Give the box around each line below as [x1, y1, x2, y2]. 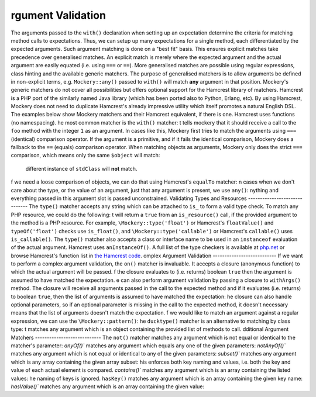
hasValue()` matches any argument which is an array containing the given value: [11, 383, 205, 390]
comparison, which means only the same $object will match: [11, 152, 160, 159]
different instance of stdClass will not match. [25, 165, 138, 172]
